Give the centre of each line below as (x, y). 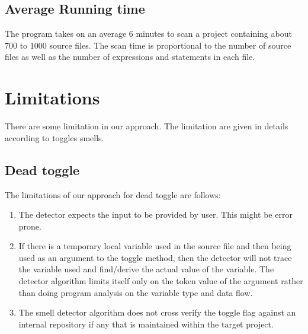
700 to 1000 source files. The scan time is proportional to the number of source (148, 45)
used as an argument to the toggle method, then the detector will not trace (155, 257)
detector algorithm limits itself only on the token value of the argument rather (161, 281)
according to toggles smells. (54, 137)
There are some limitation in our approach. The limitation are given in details (147, 126)
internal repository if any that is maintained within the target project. (146, 324)
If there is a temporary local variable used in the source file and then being (155, 246)
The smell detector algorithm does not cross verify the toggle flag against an (157, 312)
